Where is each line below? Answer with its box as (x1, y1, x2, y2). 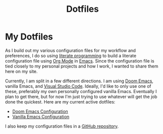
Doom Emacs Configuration (12, 108, 68, 114)
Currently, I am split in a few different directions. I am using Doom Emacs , (5, 78, 154, 84)
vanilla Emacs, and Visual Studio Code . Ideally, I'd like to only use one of (5, 83, 151, 89)
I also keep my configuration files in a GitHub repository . (5, 123, 119, 129)
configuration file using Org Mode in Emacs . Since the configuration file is (5, 58, 155, 64)
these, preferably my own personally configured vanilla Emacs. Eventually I (5, 88, 157, 94)
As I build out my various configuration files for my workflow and (5, 47, 136, 53)
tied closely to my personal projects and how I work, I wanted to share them (5, 63, 159, 69)
